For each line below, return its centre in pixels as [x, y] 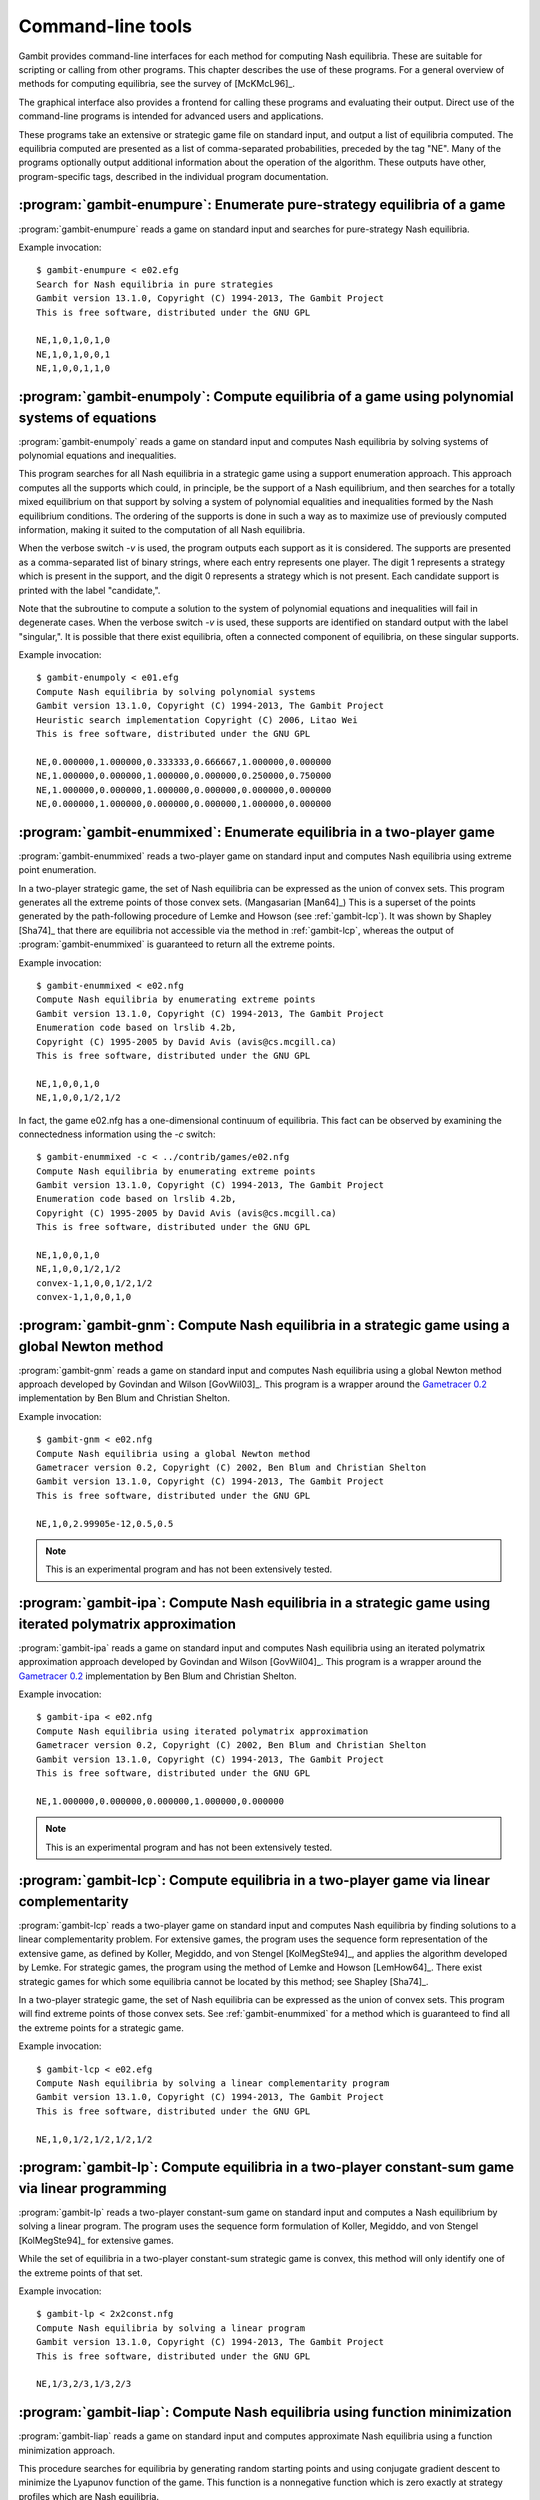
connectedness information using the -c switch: [117, 1134]
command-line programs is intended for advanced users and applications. [171, 116]
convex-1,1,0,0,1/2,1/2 [94, 1283]
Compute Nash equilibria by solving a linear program [170, 2328]
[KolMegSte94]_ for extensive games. [96, 2240]
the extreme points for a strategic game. [101, 2027]
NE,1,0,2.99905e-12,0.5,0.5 [105, 1523]
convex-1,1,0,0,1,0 [84, 1297]
